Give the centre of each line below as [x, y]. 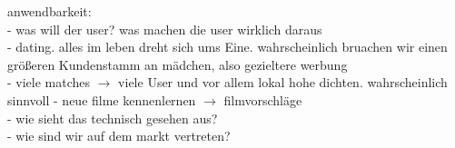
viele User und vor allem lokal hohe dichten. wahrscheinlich [283, 82]
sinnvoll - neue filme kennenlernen [102, 99]
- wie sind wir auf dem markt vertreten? [119, 136]
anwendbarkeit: [49, 11]
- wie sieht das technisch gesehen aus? [113, 118]
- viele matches [49, 82]
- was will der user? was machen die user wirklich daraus [165, 29]
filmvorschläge [263, 99]
